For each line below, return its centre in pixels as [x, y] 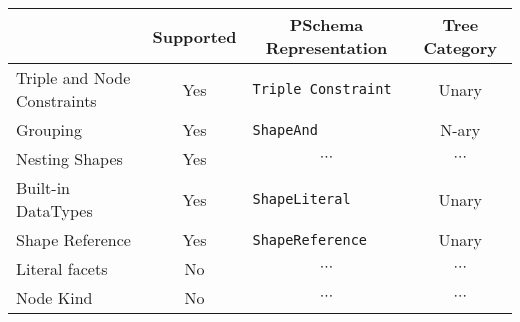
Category [460, 47]
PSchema [326, 24]
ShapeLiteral [301, 199]
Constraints [56, 100]
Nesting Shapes [69, 158]
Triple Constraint [322, 89]
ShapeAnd [285, 129]
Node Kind [54, 297]
